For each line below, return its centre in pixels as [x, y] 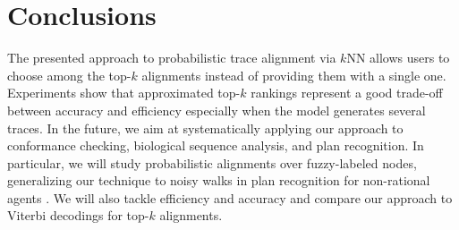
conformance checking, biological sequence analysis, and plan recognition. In [216, 145]
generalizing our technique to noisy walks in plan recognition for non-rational [219, 180]
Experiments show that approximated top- [124, 93]
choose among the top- [69, 75]
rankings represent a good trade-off [347, 93]
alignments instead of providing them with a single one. [294, 75]
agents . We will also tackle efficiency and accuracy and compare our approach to [230, 197]
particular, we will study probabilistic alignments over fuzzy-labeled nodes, [212, 162]
